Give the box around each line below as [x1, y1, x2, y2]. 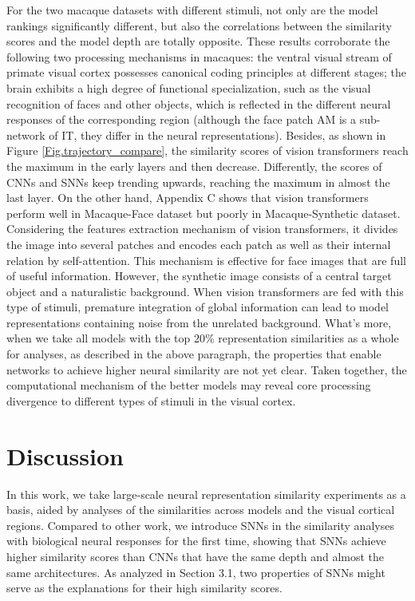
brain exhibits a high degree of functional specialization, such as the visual [6, 79, 371, 96]
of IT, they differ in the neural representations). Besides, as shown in [49, 126, 386, 143]
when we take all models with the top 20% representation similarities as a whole [6, 330, 399, 346]
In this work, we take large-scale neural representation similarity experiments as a [6, 485, 406, 502]
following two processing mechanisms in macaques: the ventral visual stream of [6, 48, 392, 65]
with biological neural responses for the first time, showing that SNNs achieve [6, 532, 386, 549]
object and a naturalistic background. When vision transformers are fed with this [6, 283, 404, 299]
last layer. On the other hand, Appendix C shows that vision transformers [6, 189, 369, 206]
